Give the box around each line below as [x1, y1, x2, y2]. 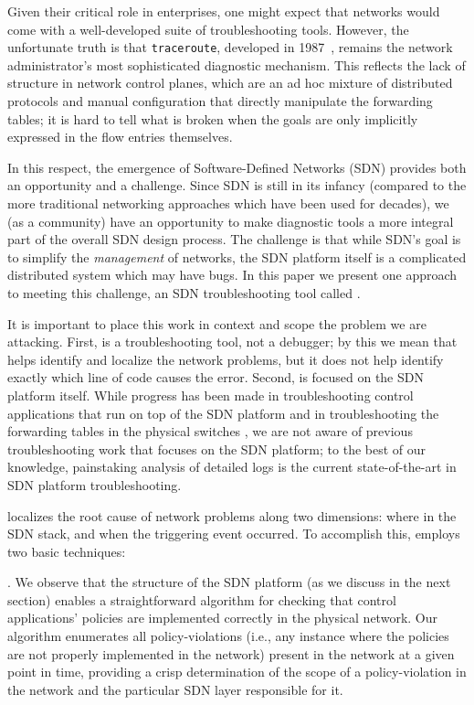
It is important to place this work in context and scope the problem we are [7, 314, 427, 333]
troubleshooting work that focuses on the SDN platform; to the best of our [7, 439, 427, 458]
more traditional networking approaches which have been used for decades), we [7, 194, 449, 212]
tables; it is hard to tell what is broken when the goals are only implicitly [7, 109, 418, 128]
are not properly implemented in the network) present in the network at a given [7, 644, 455, 663]
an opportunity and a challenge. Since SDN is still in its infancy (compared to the [7, 176, 467, 195]
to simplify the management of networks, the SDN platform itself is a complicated [7, 247, 467, 266]
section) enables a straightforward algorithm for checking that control [7, 590, 396, 609]
